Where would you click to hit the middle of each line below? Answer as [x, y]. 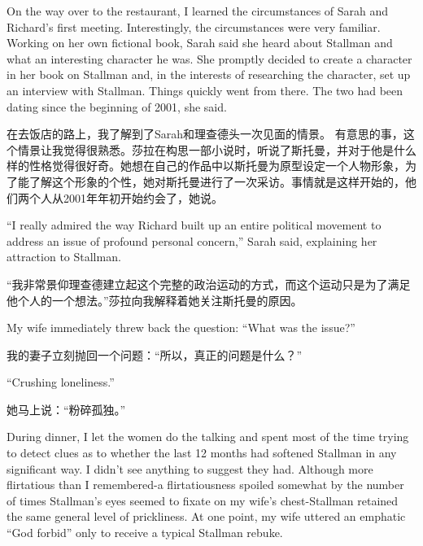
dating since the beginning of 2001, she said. [117, 106]
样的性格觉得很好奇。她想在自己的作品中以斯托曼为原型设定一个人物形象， [206, 166]
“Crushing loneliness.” [61, 382]
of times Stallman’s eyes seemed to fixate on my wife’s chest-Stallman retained [203, 500]
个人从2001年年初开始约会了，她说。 [126, 197]
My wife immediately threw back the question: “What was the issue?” [181, 328]
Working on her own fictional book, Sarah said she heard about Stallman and [200, 43]
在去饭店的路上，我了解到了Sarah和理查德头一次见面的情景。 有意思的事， [205, 134]
